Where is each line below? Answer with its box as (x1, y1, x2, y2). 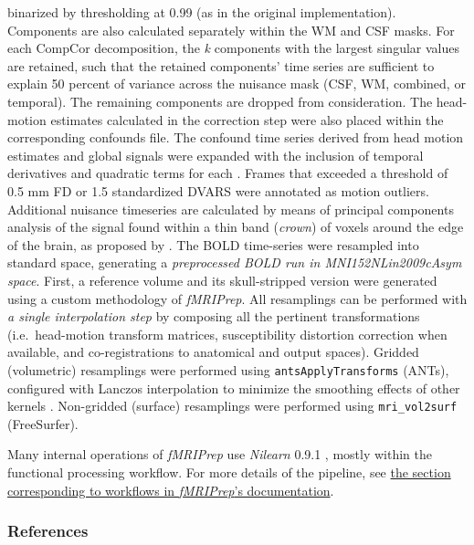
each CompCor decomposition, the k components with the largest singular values (7, 38, 459, 58)
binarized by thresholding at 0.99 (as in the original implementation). (7, 3, 396, 21)
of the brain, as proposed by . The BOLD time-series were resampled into (7, 235, 419, 254)
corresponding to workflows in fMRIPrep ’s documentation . (7, 480, 334, 499)
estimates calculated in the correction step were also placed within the (50, 110, 444, 129)
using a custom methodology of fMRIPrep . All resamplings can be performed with (7, 288, 468, 308)
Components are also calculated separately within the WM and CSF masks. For (7, 20, 455, 39)
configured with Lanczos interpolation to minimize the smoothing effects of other (7, 378, 460, 397)
